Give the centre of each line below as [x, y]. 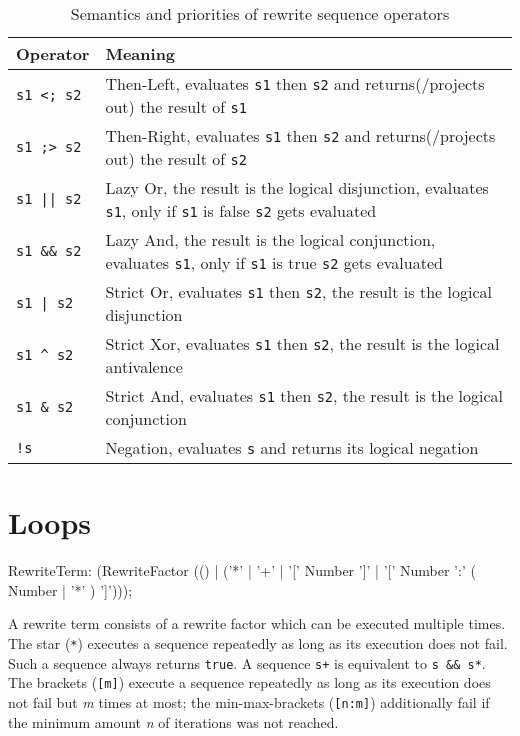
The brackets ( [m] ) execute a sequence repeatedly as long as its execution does [249, 682]
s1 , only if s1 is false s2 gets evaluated [241, 210]
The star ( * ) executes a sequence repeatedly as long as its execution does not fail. [258, 642]
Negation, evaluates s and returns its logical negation [292, 447]
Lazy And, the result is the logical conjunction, [270, 239]
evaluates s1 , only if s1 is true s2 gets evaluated [274, 262]
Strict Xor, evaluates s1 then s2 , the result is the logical [302, 343]
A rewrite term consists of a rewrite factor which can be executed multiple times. [257, 623]
